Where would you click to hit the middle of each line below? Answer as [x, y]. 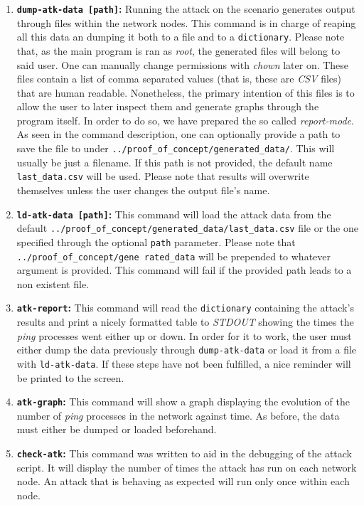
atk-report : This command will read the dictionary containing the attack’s [185, 308]
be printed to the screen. [70, 377]
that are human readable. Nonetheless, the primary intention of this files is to [186, 92]
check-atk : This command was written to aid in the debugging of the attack [184, 453]
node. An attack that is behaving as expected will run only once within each [183, 481]
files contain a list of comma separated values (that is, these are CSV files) [179, 79]
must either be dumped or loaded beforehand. [117, 429]
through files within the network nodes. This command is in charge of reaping [186, 22]
